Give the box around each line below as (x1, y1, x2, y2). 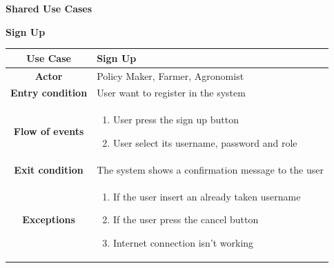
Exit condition (14, 162, 83, 176)
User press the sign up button (112, 112, 239, 127)
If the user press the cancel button (112, 212, 259, 227)
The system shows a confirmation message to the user (97, 162, 324, 176)
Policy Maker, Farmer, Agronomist (97, 68, 244, 83)
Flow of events (13, 124, 84, 138)
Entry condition (10, 85, 88, 100)
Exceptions (22, 212, 75, 227)
